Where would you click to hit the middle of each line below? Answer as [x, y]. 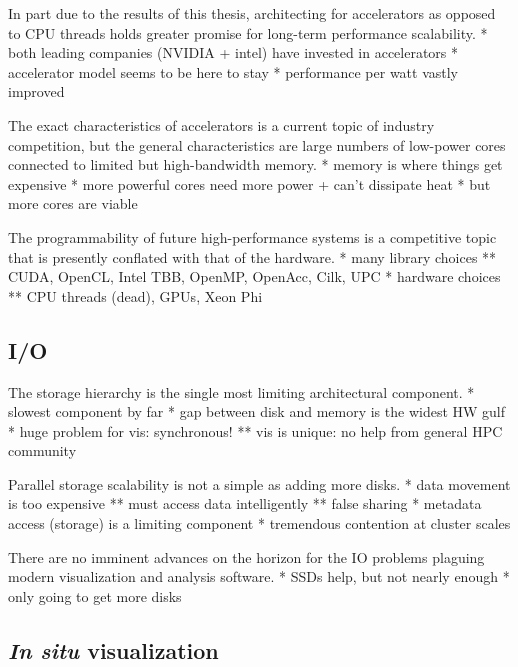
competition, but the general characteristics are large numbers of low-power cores [257, 144]
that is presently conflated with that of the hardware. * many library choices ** [252, 256]
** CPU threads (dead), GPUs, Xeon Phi [135, 295]
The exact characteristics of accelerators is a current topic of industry [221, 124]
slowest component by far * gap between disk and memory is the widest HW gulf [257, 411]
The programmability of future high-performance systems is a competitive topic [252, 236]
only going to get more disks [95, 595]
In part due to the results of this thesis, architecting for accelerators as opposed [252, 13]
